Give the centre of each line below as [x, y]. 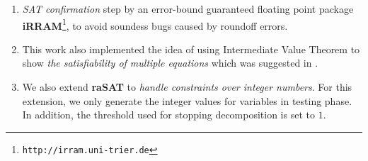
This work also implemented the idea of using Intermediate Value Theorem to [191, 49]
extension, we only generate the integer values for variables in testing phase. [187, 100]
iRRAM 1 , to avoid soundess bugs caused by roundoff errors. [155, 24]
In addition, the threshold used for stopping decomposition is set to [168, 115]
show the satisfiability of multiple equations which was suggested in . [170, 63]
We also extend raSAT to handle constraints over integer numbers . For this [187, 87]
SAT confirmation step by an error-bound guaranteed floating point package [188, 9]
